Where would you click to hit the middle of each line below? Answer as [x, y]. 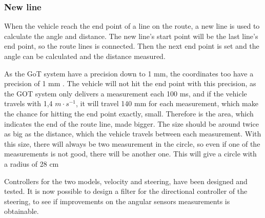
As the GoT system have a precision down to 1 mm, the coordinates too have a [129, 73]
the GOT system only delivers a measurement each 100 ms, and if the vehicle [126, 93]
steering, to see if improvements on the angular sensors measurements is [117, 201]
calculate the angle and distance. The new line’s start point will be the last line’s [131, 36]
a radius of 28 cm [32, 163]
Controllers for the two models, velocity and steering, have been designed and [126, 181]
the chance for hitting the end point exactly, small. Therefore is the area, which [129, 113]
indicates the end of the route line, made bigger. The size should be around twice [131, 123]
